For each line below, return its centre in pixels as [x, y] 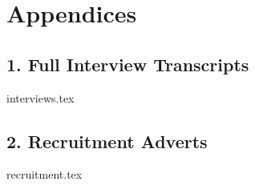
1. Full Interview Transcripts [128, 64]
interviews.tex [40, 97]
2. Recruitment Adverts [107, 141]
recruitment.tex [45, 174]
